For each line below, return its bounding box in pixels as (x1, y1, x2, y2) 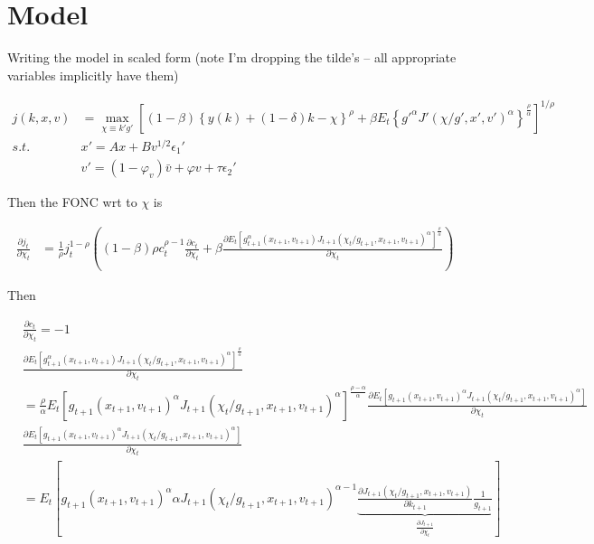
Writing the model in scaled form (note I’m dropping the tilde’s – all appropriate (7, 48, 457, 67)
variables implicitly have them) (7, 65, 179, 84)
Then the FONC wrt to (7, 192, 137, 211)
